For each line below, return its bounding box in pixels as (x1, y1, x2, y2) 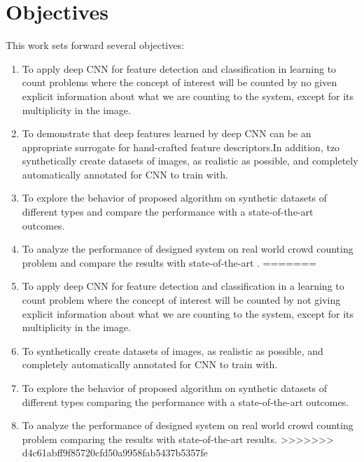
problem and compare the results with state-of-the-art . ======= (22, 255, 316, 269)
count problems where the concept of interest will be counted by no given (22, 75, 337, 90)
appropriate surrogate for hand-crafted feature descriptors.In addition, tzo (22, 139, 340, 154)
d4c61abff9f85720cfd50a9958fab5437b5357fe (22, 445, 208, 460)
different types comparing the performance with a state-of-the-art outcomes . (22, 394, 349, 409)
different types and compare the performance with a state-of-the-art (22, 204, 314, 219)
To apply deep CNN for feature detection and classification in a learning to (22, 279, 344, 293)
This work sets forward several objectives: (6, 38, 184, 52)
